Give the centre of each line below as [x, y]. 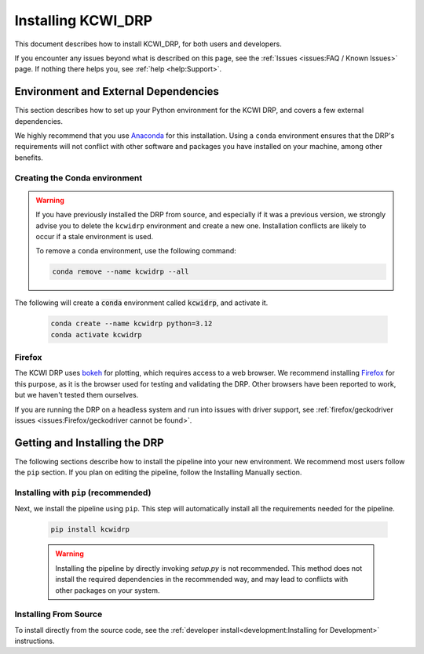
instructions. [35, 641]
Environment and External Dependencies [117, 91]
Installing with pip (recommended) [83, 492]
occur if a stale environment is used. [95, 236]
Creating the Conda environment [79, 178]
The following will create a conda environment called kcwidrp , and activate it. [141, 303]
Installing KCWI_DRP [84, 20]
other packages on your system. [108, 590]
